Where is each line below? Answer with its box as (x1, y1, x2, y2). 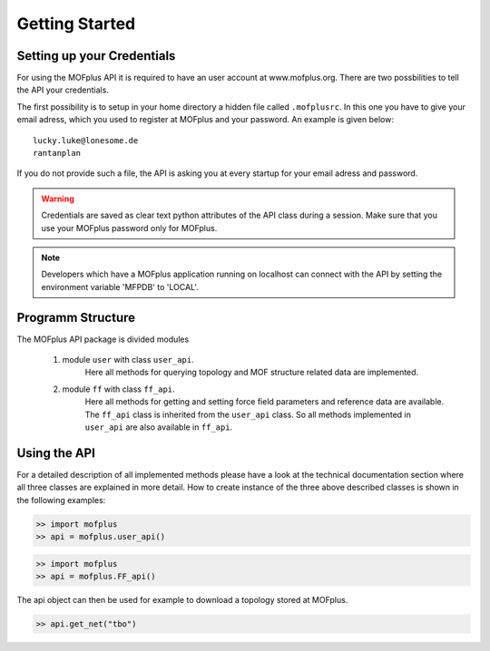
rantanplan (33, 148, 82, 159)
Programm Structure (16, 309, 136, 325)
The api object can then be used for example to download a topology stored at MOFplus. (16, 595, 348, 606)
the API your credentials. (16, 84, 109, 95)
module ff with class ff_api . (62, 384, 176, 394)
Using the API (16, 445, 95, 461)
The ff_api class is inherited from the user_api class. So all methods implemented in (84, 409, 412, 420)
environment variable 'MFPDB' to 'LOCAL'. (41, 281, 199, 292)
